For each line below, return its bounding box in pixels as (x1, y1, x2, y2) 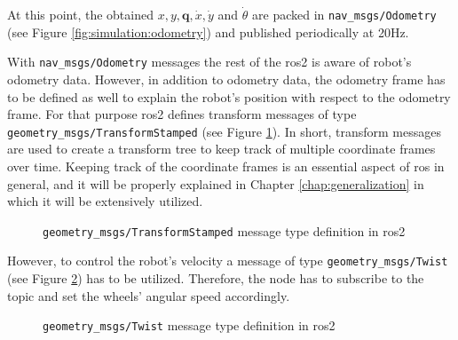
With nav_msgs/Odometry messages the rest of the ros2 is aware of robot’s (7, 52, 412, 71)
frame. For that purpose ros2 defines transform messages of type (7, 105, 357, 123)
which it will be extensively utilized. (7, 192, 203, 210)
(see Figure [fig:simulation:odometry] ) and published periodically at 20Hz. (7, 22, 409, 41)
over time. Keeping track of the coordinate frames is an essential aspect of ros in (7, 156, 445, 175)
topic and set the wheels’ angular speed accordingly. (7, 286, 290, 304)
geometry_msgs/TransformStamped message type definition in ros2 (43, 221, 406, 240)
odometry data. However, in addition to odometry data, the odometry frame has (7, 69, 446, 88)
